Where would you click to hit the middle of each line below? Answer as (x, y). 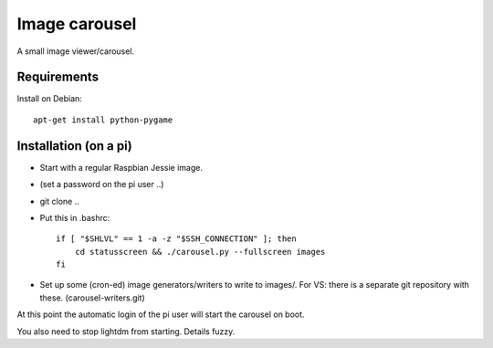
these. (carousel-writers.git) (92, 298)
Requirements (58, 77)
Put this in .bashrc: (75, 217)
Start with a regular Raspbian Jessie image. (121, 167)
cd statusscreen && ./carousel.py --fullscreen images (200, 252)
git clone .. (59, 201)
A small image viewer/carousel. (76, 51)
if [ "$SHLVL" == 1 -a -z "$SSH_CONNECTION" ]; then (176, 239)
